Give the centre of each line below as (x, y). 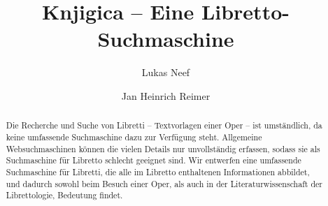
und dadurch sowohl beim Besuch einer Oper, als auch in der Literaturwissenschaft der (164, 183)
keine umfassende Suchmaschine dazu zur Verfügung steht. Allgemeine (134, 137)
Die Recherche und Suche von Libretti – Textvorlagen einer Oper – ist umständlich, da (164, 125)
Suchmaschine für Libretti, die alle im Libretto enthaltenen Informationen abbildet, (158, 171)
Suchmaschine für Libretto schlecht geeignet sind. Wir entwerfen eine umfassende (154, 160)
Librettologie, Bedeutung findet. (64, 195)
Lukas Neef (166, 72)
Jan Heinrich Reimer (166, 95)
